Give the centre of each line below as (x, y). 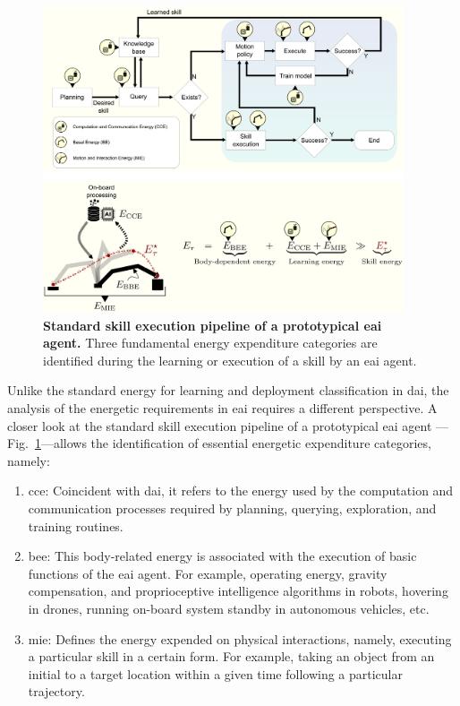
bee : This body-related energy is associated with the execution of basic (222, 556)
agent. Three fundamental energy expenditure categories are (210, 343)
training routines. (76, 525)
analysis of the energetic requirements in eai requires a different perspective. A (222, 408)
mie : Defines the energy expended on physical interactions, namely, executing (240, 638)
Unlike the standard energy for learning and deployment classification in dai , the (228, 390)
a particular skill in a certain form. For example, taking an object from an (231, 656)
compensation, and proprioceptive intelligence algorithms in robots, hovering (238, 591)
